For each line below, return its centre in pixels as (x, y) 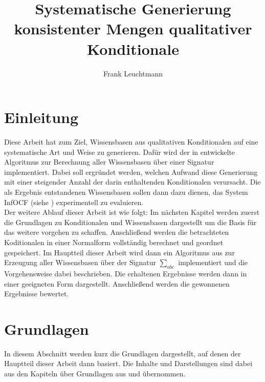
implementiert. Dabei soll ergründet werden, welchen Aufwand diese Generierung (131, 172)
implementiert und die (213, 262)
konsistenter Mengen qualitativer (133, 28)
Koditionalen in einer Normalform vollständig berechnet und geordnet (114, 242)
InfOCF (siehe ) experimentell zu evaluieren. (74, 202)
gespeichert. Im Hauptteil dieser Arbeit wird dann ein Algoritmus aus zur (119, 252)
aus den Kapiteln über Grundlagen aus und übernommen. (95, 374)
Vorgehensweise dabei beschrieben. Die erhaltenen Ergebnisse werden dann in (126, 273)
